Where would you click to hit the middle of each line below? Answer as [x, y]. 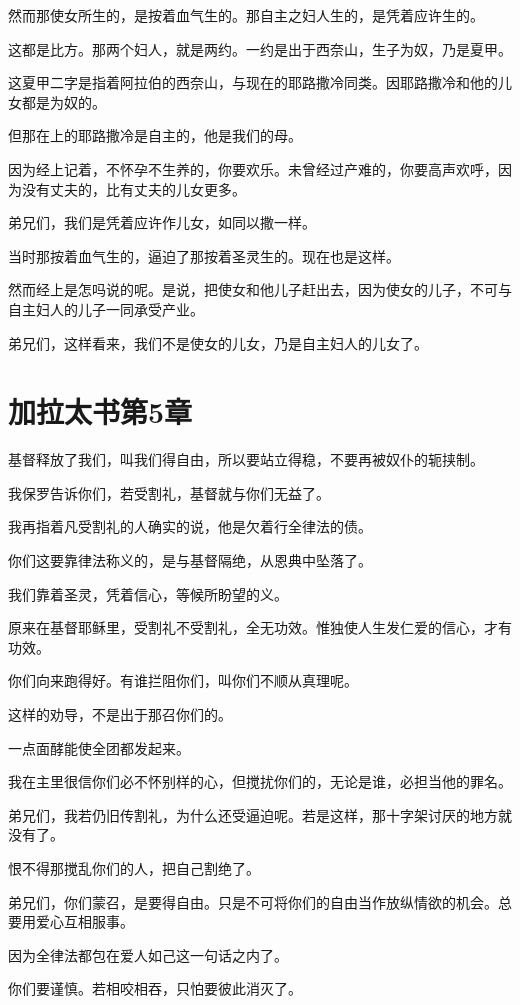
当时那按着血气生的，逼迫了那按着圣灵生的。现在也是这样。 [204, 255]
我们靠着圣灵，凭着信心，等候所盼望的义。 [148, 593]
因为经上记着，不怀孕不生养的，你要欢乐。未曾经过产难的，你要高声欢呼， [253, 168]
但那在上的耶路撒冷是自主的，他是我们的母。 [155, 135]
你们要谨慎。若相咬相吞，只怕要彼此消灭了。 [155, 988]
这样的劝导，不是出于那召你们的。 [120, 714]
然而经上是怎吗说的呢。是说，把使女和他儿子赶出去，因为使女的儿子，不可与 [260, 289]
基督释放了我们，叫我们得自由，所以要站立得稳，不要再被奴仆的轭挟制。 [246, 459]
